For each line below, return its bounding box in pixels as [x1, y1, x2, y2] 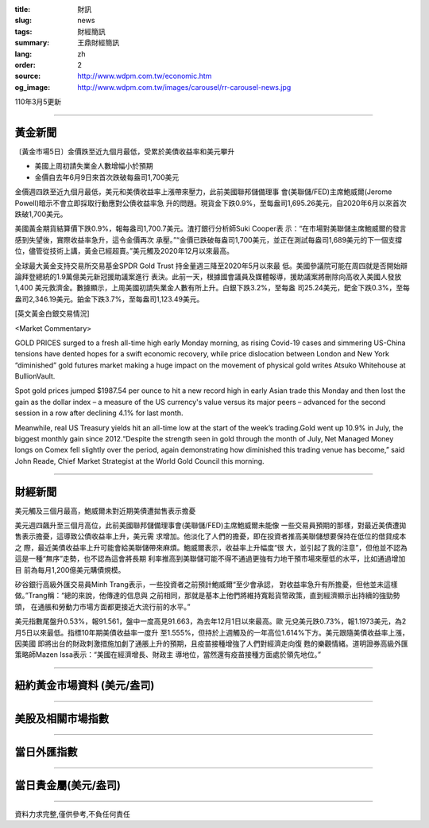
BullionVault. [14, 371, 56, 381]
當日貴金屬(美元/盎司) [14, 779, 121, 792]
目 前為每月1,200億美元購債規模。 [14, 565, 126, 574]
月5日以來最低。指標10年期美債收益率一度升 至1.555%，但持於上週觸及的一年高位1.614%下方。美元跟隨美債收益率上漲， [14, 628, 409, 637]
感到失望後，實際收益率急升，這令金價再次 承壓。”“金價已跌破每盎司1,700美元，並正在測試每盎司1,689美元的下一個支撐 [14, 235, 403, 244]
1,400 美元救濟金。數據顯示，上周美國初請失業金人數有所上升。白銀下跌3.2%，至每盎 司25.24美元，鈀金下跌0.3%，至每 [14, 283, 411, 293]
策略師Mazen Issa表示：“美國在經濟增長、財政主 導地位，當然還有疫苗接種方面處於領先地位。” [14, 650, 322, 659]
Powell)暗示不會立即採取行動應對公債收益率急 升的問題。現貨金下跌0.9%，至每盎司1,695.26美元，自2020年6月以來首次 [14, 198, 407, 208]
